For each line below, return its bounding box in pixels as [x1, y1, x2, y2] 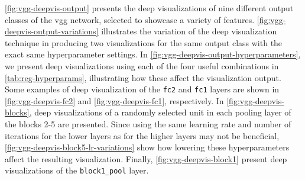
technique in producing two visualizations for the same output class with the [5, 36, 283, 49]
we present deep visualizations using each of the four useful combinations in [5, 59, 279, 72]
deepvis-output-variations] [5, 25, 99, 37]
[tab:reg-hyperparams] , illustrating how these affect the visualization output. [5, 71, 281, 83]
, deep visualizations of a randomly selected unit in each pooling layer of [29, 106, 291, 118]
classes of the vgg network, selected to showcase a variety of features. [5, 13, 255, 25]
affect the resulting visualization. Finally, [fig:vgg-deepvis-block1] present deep [5, 152, 287, 165]
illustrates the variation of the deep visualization [101, 25, 277, 37]
